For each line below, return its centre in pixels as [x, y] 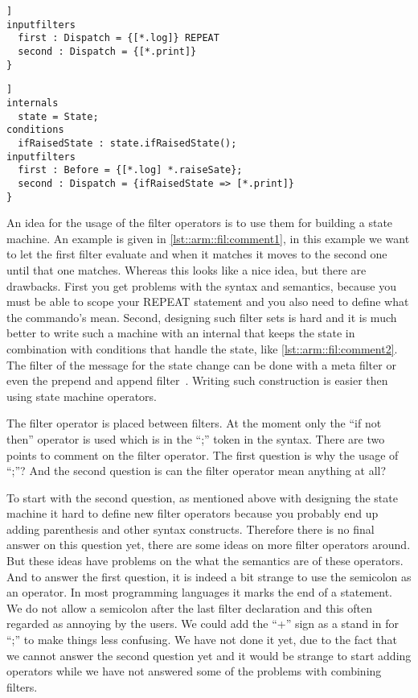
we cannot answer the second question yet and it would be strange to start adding [209, 655]
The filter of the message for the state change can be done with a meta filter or [201, 364]
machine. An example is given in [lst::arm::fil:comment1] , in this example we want [208, 238]
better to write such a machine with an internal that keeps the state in [181, 333]
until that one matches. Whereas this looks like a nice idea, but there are [186, 269]
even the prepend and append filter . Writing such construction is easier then [197, 380]
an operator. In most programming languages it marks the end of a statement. [199, 592]
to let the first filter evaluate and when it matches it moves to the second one [197, 254]
